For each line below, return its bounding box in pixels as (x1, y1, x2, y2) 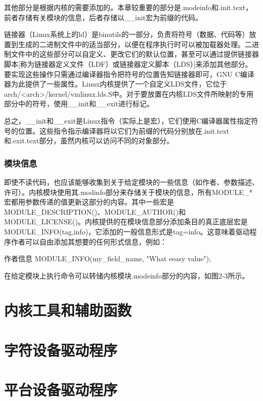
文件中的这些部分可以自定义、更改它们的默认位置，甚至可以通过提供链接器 (11, 49, 259, 59)
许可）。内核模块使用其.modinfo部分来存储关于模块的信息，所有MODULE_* (4, 186, 253, 197)
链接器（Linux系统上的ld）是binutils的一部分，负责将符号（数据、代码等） (4, 29, 249, 39)
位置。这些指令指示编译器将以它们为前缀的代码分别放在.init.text (18, 125, 230, 136)
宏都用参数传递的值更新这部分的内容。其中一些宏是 (4, 196, 174, 207)
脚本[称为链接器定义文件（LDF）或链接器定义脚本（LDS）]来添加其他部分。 (4, 58, 252, 69)
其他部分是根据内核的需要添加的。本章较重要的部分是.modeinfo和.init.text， (4, 2, 253, 12)
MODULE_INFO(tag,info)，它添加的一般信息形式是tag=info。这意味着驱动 (4, 226, 250, 236)
